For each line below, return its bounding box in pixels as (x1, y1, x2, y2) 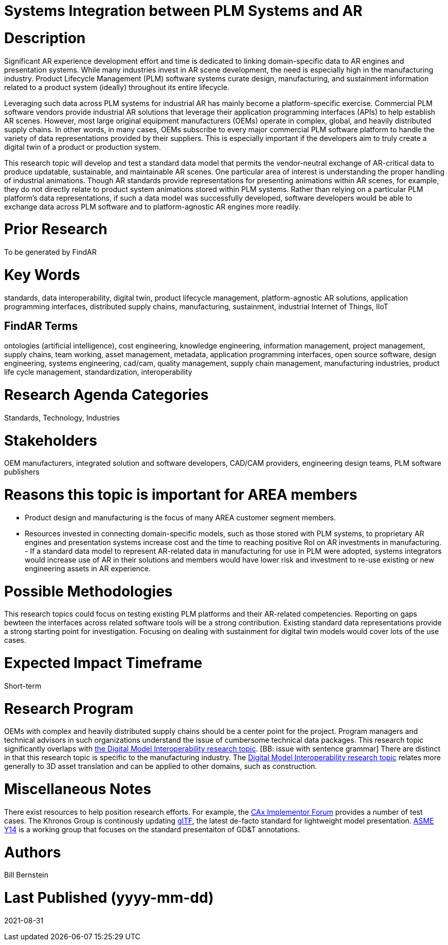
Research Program (4, 699, 134, 717)
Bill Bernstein (4, 870, 49, 880)
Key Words (4, 266, 80, 284)
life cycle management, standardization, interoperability (4, 367, 192, 377)
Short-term (4, 681, 42, 690)
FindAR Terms (4, 319, 78, 332)
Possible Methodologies (4, 582, 173, 600)
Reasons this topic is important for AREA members (4, 486, 357, 504)
